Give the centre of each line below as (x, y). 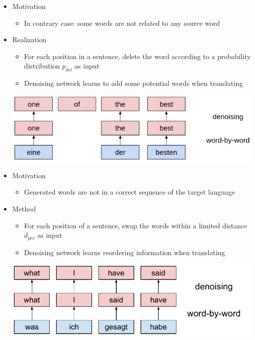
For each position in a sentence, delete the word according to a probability (137, 56)
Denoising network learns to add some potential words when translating (133, 83)
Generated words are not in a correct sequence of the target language (129, 192)
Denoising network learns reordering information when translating (125, 252)
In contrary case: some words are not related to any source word (122, 23)
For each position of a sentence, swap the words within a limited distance (136, 225)
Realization (29, 39)
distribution (42, 66)
